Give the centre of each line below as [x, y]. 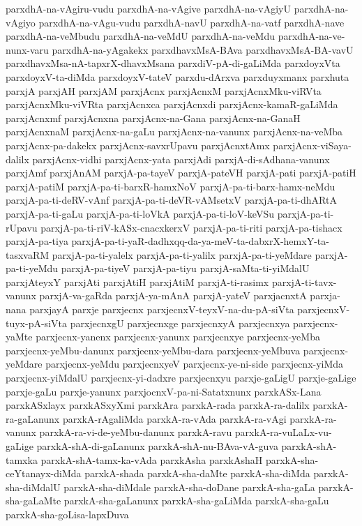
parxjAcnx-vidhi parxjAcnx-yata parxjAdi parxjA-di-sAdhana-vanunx [181, 159]
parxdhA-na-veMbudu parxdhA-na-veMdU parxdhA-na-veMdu [140, 36]
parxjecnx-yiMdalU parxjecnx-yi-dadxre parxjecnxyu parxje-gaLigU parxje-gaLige [181, 378]
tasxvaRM [28, 254]
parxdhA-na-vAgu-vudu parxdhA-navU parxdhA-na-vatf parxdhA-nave [191, 22]
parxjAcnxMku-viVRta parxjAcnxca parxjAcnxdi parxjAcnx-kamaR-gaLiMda [172, 104]
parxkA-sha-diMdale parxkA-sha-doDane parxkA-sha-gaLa [189, 487]
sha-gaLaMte [33, 501]
